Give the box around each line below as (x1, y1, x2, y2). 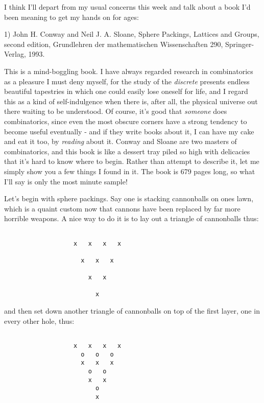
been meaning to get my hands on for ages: (4, 11, 139, 22)
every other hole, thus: (4, 315, 75, 326)
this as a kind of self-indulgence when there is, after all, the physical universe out (4, 96, 258, 106)
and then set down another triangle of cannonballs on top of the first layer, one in (4, 305, 260, 316)
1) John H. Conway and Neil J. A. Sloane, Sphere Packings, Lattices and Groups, (4, 29, 259, 39)
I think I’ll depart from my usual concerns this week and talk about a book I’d (4, 2, 251, 12)
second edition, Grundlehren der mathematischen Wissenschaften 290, (4, 38, 223, 49)
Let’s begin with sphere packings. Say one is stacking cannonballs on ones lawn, (4, 193, 254, 204)
